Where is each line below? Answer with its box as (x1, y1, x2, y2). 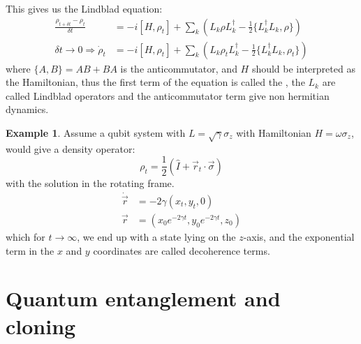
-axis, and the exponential (243, 229, 355, 244)
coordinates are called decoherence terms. (93, 243, 270, 257)
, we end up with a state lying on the (77, 229, 236, 244)
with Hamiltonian (236, 126, 311, 140)
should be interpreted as (251, 61, 355, 75)
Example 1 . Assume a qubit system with (6, 126, 186, 140)
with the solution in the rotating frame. (6, 175, 175, 190)
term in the (6, 243, 54, 257)
